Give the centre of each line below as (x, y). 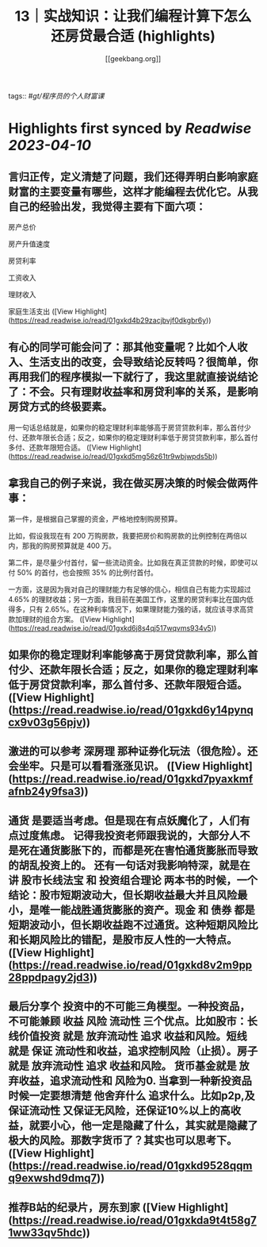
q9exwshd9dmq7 (53, 1178)
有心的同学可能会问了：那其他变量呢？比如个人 (123, 347)
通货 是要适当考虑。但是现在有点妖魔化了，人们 (124, 820)
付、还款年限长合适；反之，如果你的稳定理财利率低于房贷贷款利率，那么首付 (133, 437)
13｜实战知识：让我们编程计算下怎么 (133, 16)
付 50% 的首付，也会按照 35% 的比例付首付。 (83, 572)
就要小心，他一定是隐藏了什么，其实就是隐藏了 (143, 1126)
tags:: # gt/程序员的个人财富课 (56, 95)
